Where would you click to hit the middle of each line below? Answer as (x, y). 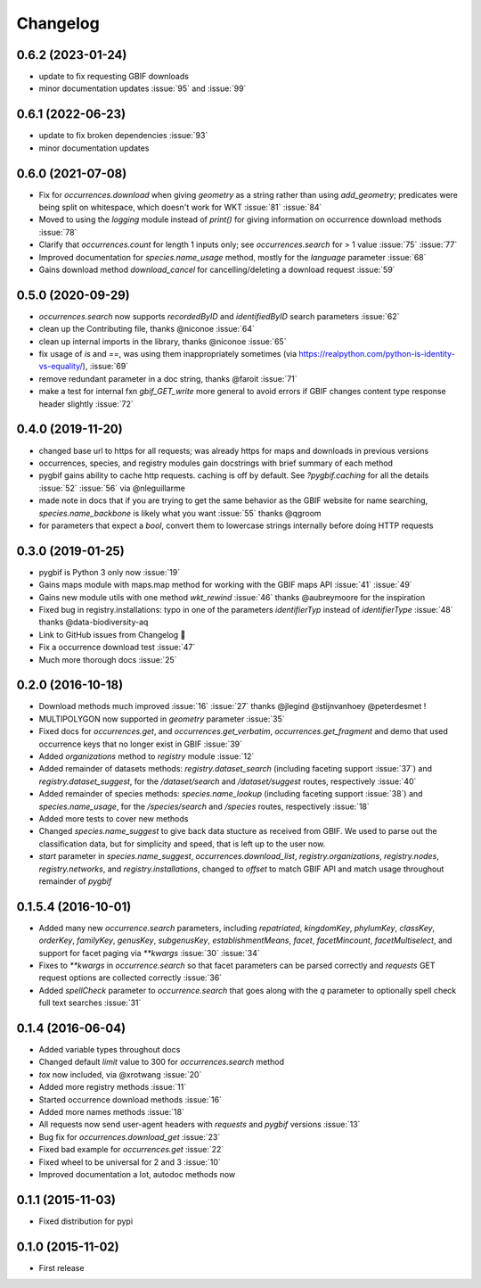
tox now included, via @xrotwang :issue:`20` (120, 1074)
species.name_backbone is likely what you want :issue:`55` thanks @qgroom (180, 513)
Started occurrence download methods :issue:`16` (130, 1099)
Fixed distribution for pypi (86, 1221)
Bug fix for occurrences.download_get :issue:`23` (130, 1136)
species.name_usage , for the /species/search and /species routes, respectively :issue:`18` (204, 806)
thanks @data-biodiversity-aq (94, 622)
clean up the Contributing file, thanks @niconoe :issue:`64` (147, 329)
